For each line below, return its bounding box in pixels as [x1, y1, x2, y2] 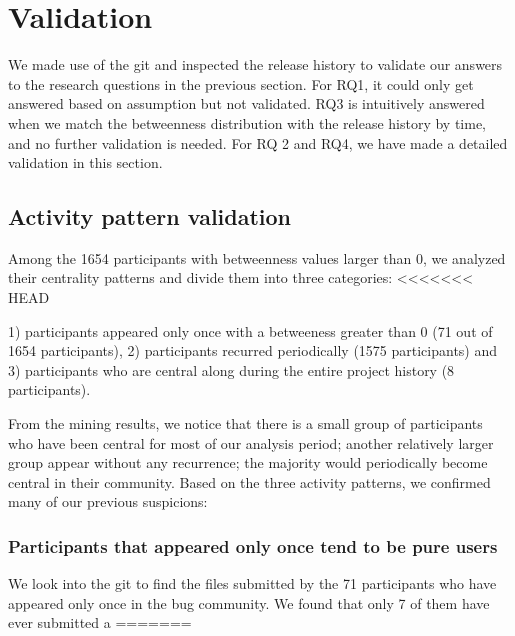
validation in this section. [8, 152, 163, 173]
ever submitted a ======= [8, 612, 192, 633]
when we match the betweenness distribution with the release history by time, [8, 112, 487, 133]
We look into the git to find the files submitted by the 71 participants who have [8, 573, 497, 594]
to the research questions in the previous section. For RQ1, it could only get [8, 73, 474, 94]
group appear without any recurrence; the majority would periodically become [8, 452, 488, 473]
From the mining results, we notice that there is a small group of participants [8, 413, 483, 434]
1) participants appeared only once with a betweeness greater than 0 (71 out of [8, 320, 493, 341]
